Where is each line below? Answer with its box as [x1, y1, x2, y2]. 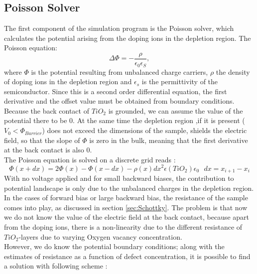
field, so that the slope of [4, 135, 80, 145]
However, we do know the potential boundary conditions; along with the [4, 241, 225, 252]
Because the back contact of [4, 105, 89, 116]
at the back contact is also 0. [4, 144, 92, 155]
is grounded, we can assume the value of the [108, 105, 243, 116]
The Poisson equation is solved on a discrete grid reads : [4, 154, 176, 164]
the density [216, 66, 250, 77]
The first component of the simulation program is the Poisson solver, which [4, 23, 234, 33]
